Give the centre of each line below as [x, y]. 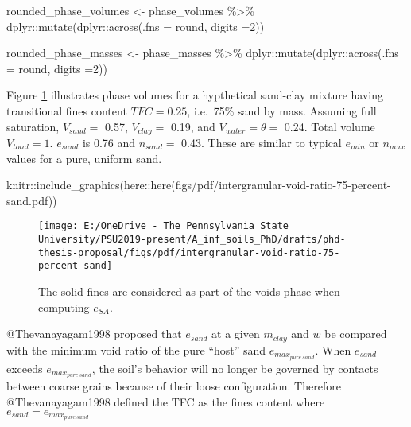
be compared [356, 334]
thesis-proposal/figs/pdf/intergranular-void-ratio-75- [189, 252]
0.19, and [193, 126]
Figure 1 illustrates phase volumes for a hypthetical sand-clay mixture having [195, 95]
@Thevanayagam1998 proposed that [94, 334]
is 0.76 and [109, 143]
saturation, [33, 126]
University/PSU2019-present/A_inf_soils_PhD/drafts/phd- [192, 240]
